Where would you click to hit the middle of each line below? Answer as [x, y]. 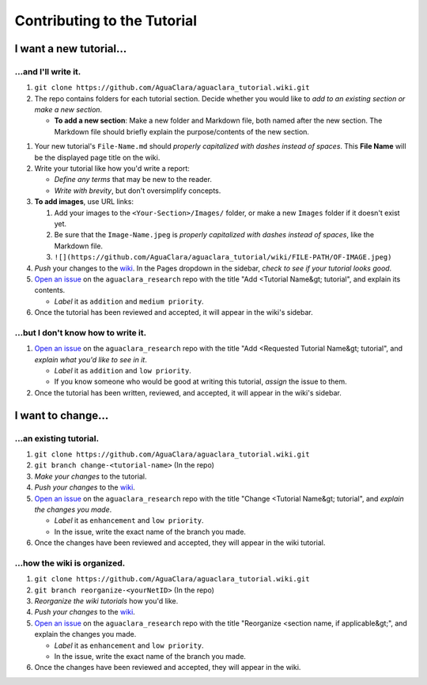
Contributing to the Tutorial [106, 21]
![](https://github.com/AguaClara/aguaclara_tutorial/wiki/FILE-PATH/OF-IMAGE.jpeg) [223, 257]
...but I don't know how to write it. [81, 332]
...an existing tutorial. [57, 438]
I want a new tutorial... [71, 49]
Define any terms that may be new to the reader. [133, 180]
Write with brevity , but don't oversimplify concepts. [138, 191]
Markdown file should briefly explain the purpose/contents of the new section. [182, 131]
